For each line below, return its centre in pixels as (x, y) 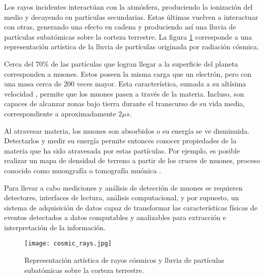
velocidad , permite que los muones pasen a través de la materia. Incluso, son (124, 93)
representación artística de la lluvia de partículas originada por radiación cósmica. (131, 47)
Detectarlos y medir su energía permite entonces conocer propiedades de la (120, 141)
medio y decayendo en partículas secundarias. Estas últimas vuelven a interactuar (131, 17)
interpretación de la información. (55, 227)
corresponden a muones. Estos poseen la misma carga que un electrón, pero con (128, 73)
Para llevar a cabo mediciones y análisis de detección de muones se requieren (123, 187)
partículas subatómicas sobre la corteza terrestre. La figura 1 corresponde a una (128, 36)
